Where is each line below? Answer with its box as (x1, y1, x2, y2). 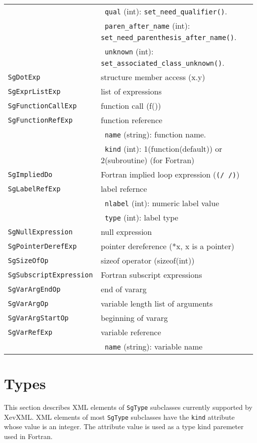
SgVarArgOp (8, 299, 48, 308)
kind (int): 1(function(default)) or (104, 143, 222, 154)
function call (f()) (100, 100, 161, 111)
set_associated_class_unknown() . (100, 57, 224, 68)
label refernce (100, 183, 147, 194)
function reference (100, 114, 163, 126)
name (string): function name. (104, 129, 206, 140)
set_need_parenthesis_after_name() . (100, 31, 237, 43)
